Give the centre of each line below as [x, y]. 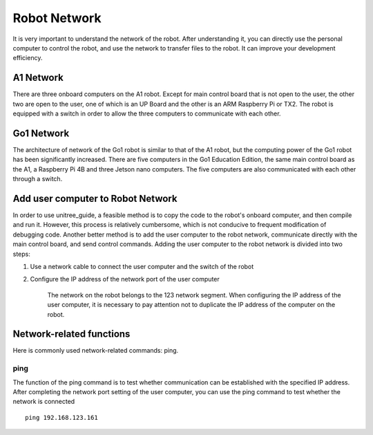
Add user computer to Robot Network [95, 198]
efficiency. [28, 58]
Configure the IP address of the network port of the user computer [125, 279]
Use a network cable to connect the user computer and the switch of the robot [142, 266]
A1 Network [38, 78]
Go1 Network [41, 133]
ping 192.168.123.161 [61, 417]
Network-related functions [71, 334]
